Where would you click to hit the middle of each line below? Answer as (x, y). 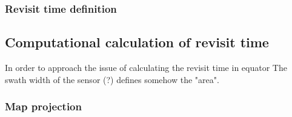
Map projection (43, 106)
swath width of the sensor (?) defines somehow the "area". (112, 79)
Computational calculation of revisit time (137, 42)
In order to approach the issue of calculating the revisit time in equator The (146, 68)
